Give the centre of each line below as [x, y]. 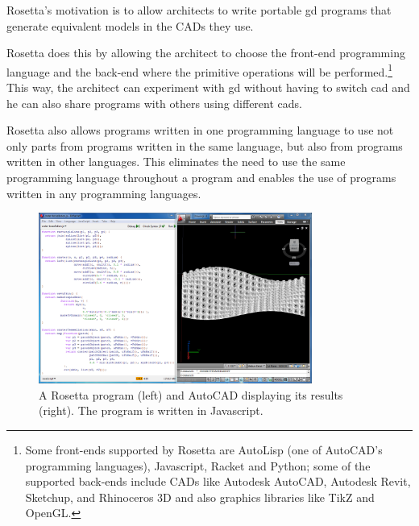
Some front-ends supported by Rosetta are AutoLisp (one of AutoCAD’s [204, 449]
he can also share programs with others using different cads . [154, 103]
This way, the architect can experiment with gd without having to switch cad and [208, 87]
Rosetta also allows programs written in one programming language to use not [200, 130]
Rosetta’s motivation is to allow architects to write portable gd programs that [199, 10]
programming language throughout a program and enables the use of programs [201, 177]
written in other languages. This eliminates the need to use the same [176, 162]
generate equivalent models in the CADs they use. [130, 25]
